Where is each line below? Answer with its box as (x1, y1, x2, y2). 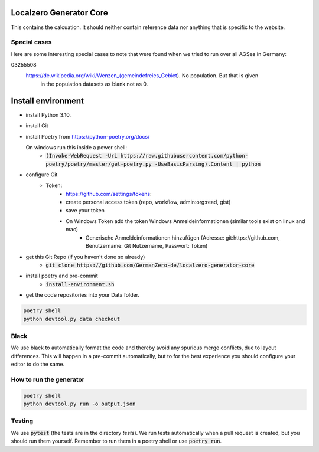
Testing (11, 417, 34, 425)
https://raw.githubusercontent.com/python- (120, 152, 248, 159)
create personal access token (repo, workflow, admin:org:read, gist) (66, 198, 231, 206)
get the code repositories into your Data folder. (25, 291, 140, 299)
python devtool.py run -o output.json (23, 400, 136, 407)
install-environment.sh (45, 281, 115, 287)
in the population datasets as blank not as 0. (40, 80, 148, 87)
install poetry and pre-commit (25, 272, 99, 280)
